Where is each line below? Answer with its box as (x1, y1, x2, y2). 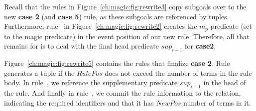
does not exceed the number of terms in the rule (105, 67, 252, 78)
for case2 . (185, 41, 216, 51)
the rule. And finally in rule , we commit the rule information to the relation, (4, 88, 241, 98)
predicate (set (210, 21, 253, 31)
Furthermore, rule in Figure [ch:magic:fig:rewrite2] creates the (4, 21, 197, 31)
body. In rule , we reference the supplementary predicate (4, 77, 178, 88)
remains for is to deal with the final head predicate (4, 41, 159, 51)
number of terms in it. (183, 97, 251, 108)
